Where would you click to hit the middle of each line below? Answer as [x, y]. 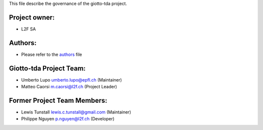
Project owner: [32, 17]
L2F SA [28, 29]
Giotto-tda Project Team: [47, 68]
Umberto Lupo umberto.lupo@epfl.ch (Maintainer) [72, 80]
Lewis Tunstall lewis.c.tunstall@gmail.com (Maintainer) [76, 112]
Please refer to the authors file [52, 54]
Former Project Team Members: [58, 100]
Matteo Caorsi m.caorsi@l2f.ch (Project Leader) [69, 87]
